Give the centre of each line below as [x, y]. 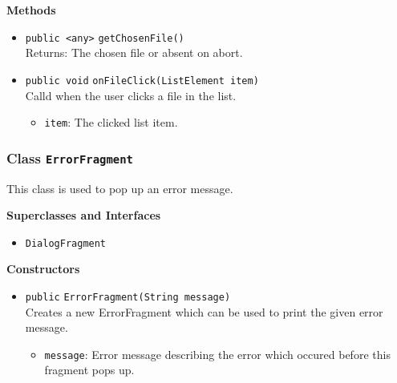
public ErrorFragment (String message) [128, 297]
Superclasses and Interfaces [84, 215]
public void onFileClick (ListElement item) [142, 81]
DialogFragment [66, 243]
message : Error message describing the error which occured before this [217, 354]
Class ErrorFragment [70, 157]
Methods [31, 10]
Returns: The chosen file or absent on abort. [134, 52]
